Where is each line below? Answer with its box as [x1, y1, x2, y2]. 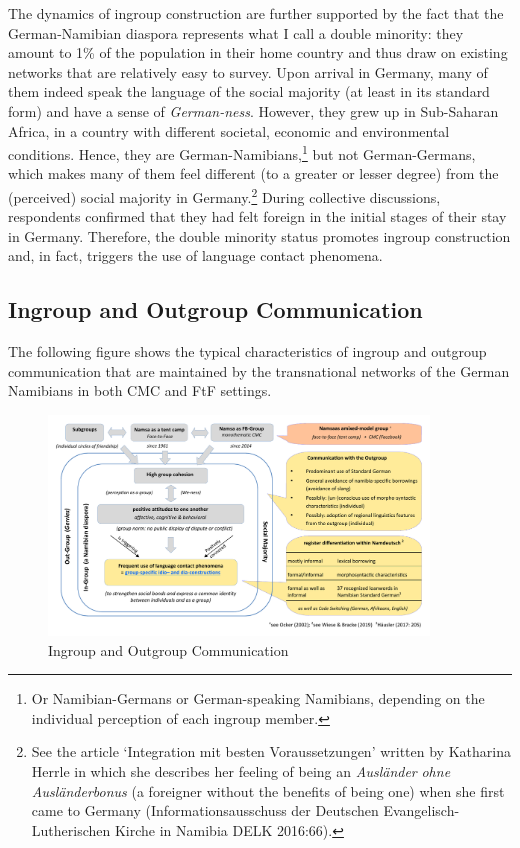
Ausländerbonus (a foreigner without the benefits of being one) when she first [31, 780, 505, 801]
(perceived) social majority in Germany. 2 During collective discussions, [8, 184, 441, 207]
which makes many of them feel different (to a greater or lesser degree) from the [8, 163, 499, 184]
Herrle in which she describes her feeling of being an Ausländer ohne [31, 760, 451, 781]
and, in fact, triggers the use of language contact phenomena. [8, 245, 383, 266]
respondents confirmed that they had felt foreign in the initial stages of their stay [8, 206, 507, 227]
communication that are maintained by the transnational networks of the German [8, 360, 510, 381]
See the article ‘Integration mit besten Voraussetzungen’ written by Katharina [31, 741, 511, 762]
